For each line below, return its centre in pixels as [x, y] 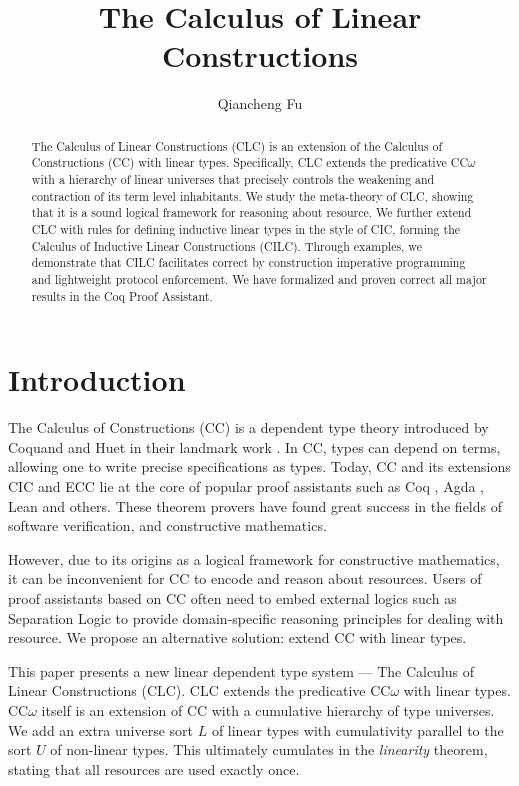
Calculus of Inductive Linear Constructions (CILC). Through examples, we [226, 245]
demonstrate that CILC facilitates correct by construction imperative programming [248, 262]
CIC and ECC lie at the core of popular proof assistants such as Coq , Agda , [246, 485]
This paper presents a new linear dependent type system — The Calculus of [241, 670]
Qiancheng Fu [260, 103]
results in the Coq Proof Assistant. [122, 295]
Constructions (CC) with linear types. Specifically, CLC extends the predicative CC [249, 162]
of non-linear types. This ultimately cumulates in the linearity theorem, [269, 749]
